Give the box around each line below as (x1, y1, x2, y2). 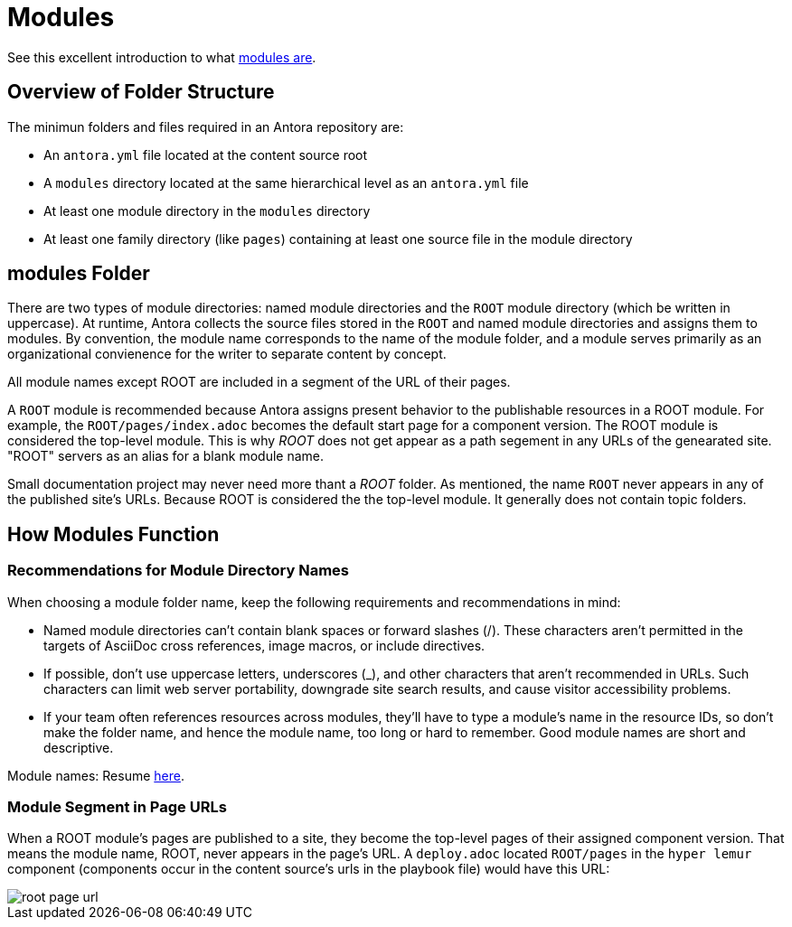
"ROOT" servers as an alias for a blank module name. (7, 448, 324, 464)
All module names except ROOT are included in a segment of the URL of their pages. (7, 374, 511, 390)
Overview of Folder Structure (7, 80, 275, 104)
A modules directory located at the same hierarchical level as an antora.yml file (43, 174, 529, 191)
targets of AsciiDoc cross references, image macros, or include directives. (43, 637, 486, 653)
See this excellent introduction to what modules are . (7, 49, 316, 65)
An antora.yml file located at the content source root (43, 146, 368, 163)
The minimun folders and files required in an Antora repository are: (7, 118, 404, 135)
